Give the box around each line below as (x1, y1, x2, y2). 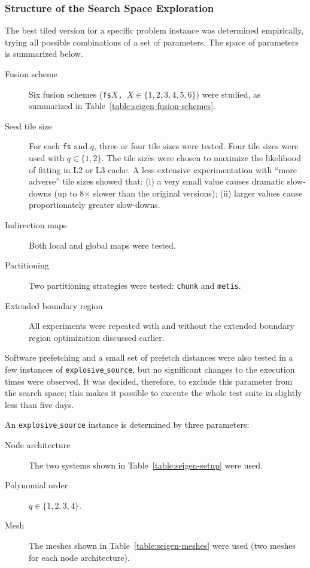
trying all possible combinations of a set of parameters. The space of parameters (5, 35, 299, 48)
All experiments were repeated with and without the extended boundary (29, 319, 294, 332)
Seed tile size (5, 119, 52, 132)
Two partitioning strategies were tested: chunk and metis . (29, 279, 241, 291)
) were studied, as (196, 87, 261, 100)
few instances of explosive (5, 362, 104, 375)
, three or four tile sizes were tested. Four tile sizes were (94, 140, 299, 152)
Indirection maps (5, 219, 67, 231)
